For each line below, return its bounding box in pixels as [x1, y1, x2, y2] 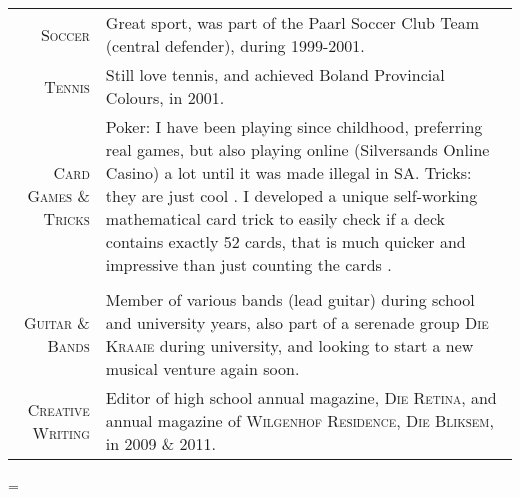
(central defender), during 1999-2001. [105, 34, 365, 57]
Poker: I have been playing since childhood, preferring [105, 115, 483, 138]
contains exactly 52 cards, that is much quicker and [105, 230, 466, 253]
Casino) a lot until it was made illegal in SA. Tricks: [105, 161, 472, 184]
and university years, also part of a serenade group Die [105, 311, 489, 334]
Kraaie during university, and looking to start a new [105, 334, 474, 357]
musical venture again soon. [105, 357, 300, 380]
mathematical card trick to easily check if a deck [105, 207, 446, 230]
